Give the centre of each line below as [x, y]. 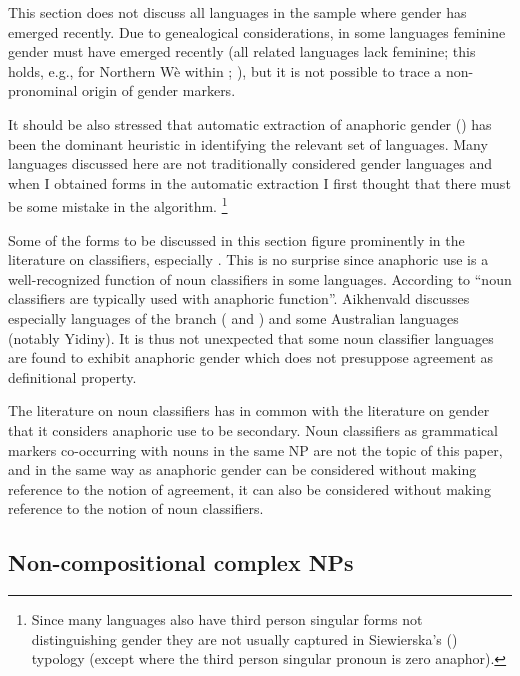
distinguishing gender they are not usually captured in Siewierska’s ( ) [244, 638]
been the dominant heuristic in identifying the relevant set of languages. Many [248, 143]
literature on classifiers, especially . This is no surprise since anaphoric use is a [248, 259]
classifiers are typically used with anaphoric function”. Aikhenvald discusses [239, 298]
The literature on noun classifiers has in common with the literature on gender [249, 410]
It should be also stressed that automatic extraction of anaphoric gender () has [250, 123]
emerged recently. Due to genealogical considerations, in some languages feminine [257, 31]
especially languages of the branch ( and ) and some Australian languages [233, 317]
